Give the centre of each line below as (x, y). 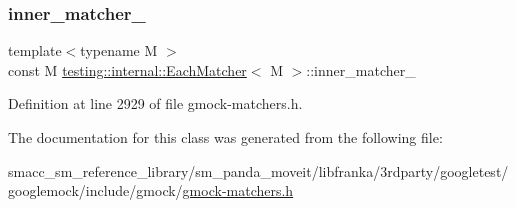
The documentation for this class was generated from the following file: (225, 137)
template (35, 50)
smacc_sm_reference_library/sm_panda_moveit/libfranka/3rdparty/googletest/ (258, 170)
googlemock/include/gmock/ (95, 190)
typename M (119, 50)
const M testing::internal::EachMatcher (127, 69)
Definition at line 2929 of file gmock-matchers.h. (155, 103)
